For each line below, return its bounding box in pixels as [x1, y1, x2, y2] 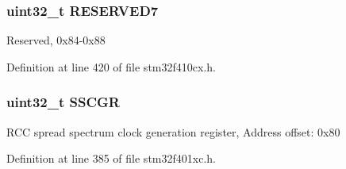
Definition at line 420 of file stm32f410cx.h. [6, 58, 216, 75]
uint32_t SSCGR [6, 92, 120, 112]
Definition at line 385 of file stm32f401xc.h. [6, 150, 216, 167]
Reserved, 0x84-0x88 [6, 32, 106, 48]
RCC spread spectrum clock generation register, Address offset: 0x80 [6, 123, 340, 140]
